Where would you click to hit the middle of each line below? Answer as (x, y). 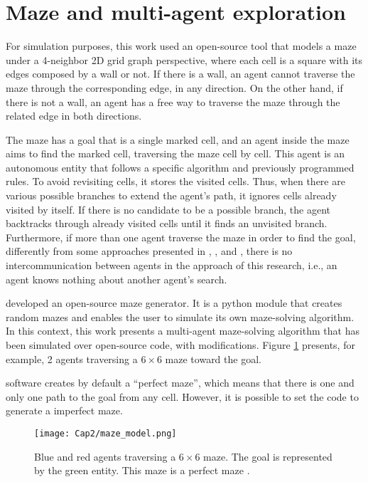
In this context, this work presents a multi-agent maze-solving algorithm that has (183, 331)
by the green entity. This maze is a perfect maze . (142, 470)
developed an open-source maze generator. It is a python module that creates (174, 303)
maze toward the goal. (213, 358)
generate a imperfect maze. (64, 410)
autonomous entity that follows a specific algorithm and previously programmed (180, 167)
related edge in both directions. (74, 116)
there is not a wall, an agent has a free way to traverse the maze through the (173, 101)
